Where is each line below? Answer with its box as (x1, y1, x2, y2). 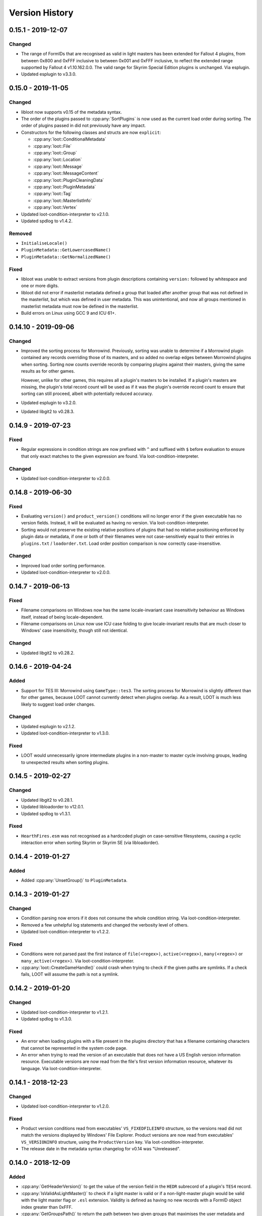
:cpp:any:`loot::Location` (33, 157, 82, 162)
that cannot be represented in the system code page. (21, 1045, 128, 1051)
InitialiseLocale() (21, 241, 67, 246)
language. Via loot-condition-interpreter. (21, 1065, 102, 1071)
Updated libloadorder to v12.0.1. (21, 804, 84, 810)
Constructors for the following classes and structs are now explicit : (21, 129, 161, 135)
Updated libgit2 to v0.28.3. (21, 409, 75, 414)
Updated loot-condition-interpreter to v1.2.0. (21, 1103, 110, 1109)
